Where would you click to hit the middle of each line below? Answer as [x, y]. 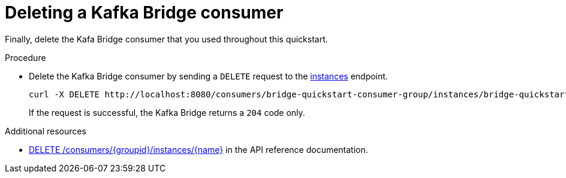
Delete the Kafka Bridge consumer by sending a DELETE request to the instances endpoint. [208, 76]
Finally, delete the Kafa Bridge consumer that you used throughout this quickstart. [166, 39]
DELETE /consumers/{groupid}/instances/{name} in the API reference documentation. [198, 149]
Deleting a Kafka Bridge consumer [144, 13]
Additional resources [46, 131]
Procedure [25, 57]
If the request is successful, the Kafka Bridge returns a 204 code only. [167, 112]
